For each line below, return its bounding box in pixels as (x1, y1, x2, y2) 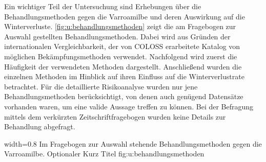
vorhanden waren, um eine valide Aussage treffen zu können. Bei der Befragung (4, 101, 254, 111)
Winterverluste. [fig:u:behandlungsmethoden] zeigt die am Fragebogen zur (4, 21, 236, 32)
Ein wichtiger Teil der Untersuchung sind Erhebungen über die (4, 1, 201, 11)
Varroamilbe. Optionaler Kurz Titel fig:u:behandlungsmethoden (4, 148, 204, 159)
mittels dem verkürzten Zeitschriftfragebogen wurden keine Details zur (4, 111, 226, 122)
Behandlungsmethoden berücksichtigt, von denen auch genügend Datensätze (4, 91, 243, 102)
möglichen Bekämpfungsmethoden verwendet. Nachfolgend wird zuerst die (4, 51, 237, 61)
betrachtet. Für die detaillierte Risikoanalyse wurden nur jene (4, 81, 198, 91)
